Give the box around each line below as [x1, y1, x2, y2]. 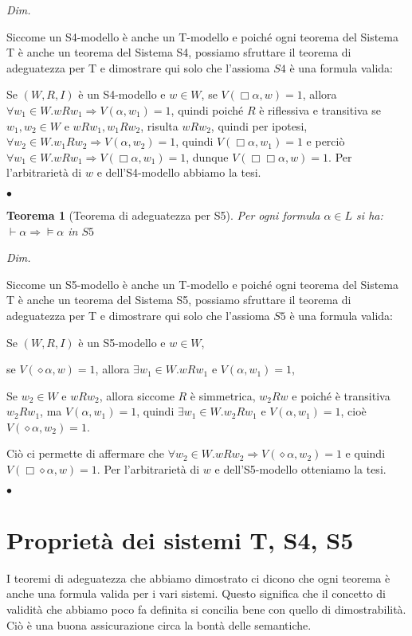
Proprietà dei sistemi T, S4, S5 [6, 523, 354, 556]
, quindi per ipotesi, [210, 117, 308, 134]
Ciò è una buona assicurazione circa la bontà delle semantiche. [6, 616, 312, 633]
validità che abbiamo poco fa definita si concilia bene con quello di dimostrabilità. [6, 600, 406, 617]
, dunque [186, 148, 229, 165]
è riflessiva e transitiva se [259, 101, 382, 118]
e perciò [306, 133, 345, 150]
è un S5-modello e [78, 334, 166, 350]
